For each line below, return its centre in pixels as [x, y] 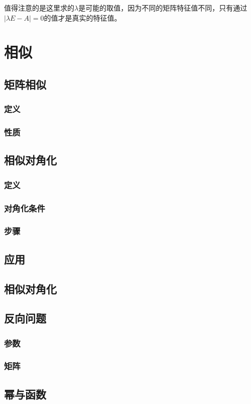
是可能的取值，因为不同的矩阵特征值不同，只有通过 [163, 8]
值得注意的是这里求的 [39, 8]
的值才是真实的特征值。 [83, 17]
